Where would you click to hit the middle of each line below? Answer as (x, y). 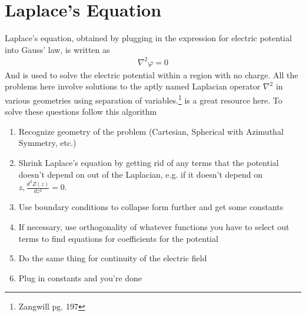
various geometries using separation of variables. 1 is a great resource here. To (144, 99)
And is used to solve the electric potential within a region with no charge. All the (152, 74)
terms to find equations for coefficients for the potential (118, 238)
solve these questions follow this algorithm (81, 112)
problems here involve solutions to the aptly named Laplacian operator (133, 86)
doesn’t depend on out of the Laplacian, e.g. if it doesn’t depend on (140, 174)
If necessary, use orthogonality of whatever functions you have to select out (154, 226)
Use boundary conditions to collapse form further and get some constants (151, 207)
